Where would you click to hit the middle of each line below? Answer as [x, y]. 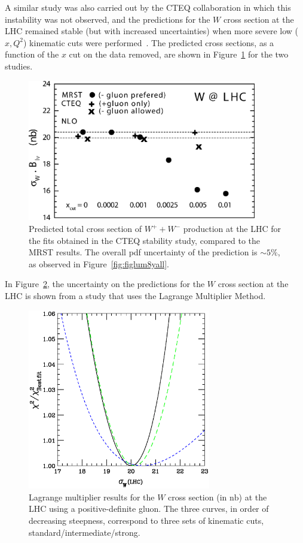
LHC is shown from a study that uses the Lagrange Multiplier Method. [135, 295]
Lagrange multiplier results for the [92, 497]
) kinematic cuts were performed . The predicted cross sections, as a [149, 42]
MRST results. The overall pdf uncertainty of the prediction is [143, 252]
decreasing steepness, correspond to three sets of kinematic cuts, [146, 520]
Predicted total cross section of [85, 229]
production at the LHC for [232, 229]
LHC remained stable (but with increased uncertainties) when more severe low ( [152, 31]
